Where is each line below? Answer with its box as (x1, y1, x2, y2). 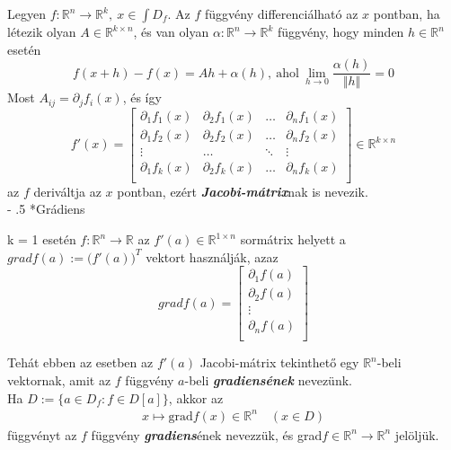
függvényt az (7, 425, 77, 444)
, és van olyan (133, 22, 209, 40)
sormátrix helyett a (240, 230, 346, 249)
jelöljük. (394, 425, 439, 444)
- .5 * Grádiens (7, 199, 85, 218)
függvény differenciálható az (205, 4, 358, 22)
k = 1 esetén (7, 230, 76, 249)
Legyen (7, 4, 46, 22)
